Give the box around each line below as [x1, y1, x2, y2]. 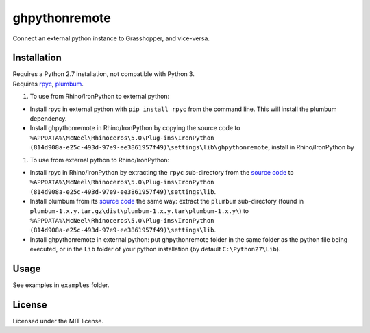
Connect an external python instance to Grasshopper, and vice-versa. [12, 34, 210, 42]
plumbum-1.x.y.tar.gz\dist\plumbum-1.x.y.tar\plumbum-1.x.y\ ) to [29, 206, 249, 215]
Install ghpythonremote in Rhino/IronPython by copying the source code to [29, 124, 241, 132]
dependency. [29, 114, 67, 123]
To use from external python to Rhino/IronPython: [29, 156, 170, 164]
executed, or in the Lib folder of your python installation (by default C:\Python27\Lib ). [29, 245, 281, 254]
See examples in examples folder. [12, 281, 110, 289]
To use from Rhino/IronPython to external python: [29, 92, 170, 101]
